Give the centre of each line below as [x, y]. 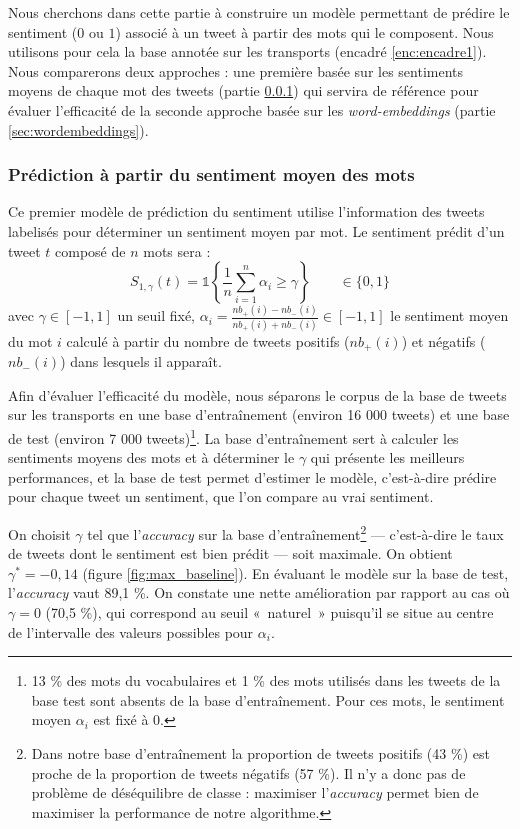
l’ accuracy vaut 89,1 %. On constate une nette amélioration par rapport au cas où [259, 592]
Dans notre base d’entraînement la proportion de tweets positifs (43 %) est [260, 753]
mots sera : [177, 250]
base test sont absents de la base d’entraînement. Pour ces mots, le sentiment [268, 699]
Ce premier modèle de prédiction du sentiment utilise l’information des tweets [246, 211]
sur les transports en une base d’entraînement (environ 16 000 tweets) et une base [259, 414]
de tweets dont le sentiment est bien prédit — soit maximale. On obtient [230, 553]
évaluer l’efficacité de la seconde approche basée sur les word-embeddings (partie [252, 109]
